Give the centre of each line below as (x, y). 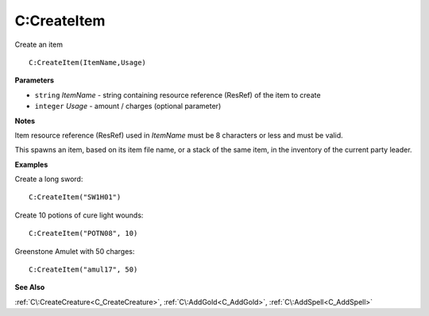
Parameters (35, 80)
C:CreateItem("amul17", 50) (83, 270)
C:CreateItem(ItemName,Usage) (88, 62)
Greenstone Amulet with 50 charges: (75, 251)
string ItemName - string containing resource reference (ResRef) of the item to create (178, 94)
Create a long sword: (49, 179)
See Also (30, 287)
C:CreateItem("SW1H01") (75, 197)
